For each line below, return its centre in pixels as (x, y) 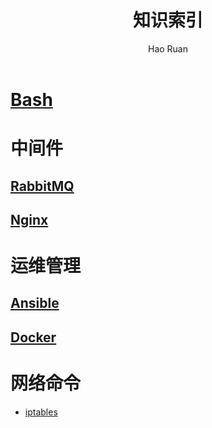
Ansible (35, 303)
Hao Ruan (168, 48)
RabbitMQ (42, 186)
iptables (41, 412)
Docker (33, 337)
